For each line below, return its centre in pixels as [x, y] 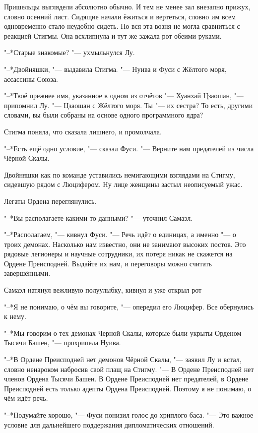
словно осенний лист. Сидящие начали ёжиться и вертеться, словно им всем [120, 16]
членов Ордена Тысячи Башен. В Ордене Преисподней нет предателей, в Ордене [126, 379]
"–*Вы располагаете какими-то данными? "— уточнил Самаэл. [98, 217]
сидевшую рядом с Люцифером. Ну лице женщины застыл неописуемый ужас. [123, 184]
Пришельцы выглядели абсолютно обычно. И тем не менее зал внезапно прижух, [127, 6]
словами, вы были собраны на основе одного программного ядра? [104, 115]
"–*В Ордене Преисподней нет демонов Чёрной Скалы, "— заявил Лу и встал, [123, 359]
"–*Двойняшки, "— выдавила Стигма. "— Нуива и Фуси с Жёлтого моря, [115, 69]
